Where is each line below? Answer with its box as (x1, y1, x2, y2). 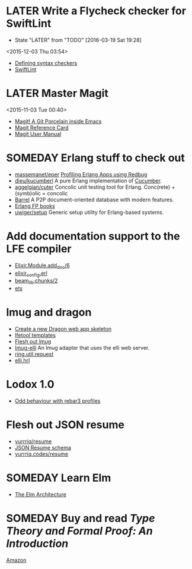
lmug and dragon (6, 306, 92, 319)
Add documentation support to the (6, 230, 180, 243)
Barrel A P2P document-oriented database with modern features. (14, 196, 174, 203)
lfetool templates (14, 331, 56, 339)
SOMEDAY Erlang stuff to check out (6, 151, 185, 165)
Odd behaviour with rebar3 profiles (14, 397, 101, 404)
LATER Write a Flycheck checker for (6, 4, 187, 18)
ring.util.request (14, 350, 54, 358)
